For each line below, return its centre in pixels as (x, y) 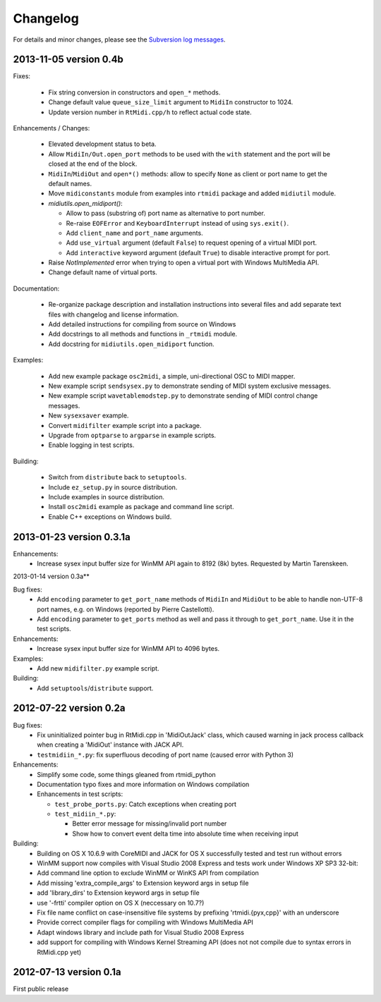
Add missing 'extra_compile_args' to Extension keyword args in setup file (143, 883)
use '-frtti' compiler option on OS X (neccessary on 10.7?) (121, 903)
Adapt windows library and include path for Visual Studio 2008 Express (141, 932)
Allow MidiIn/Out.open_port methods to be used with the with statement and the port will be (189, 154)
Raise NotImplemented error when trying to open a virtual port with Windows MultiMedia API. (184, 263)
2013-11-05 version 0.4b (68, 60)
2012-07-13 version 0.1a (67, 972)
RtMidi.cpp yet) (59, 952)
